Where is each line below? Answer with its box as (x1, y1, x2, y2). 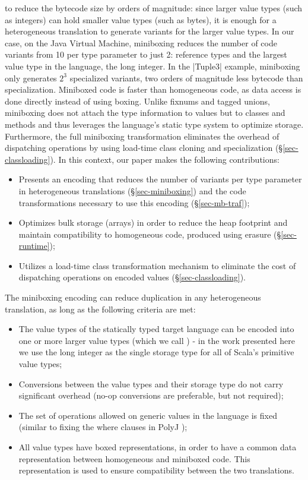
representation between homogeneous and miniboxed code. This (18, 452, 250, 465)
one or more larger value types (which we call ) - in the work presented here (18, 334, 295, 346)
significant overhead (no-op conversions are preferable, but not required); (18, 389, 284, 402)
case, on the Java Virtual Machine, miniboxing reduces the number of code (5, 36, 277, 49)
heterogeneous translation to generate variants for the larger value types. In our (5, 25, 294, 37)
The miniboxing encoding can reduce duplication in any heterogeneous (5, 291, 261, 304)
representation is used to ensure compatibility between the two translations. (18, 464, 294, 476)
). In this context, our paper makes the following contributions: (50, 153, 280, 165)
